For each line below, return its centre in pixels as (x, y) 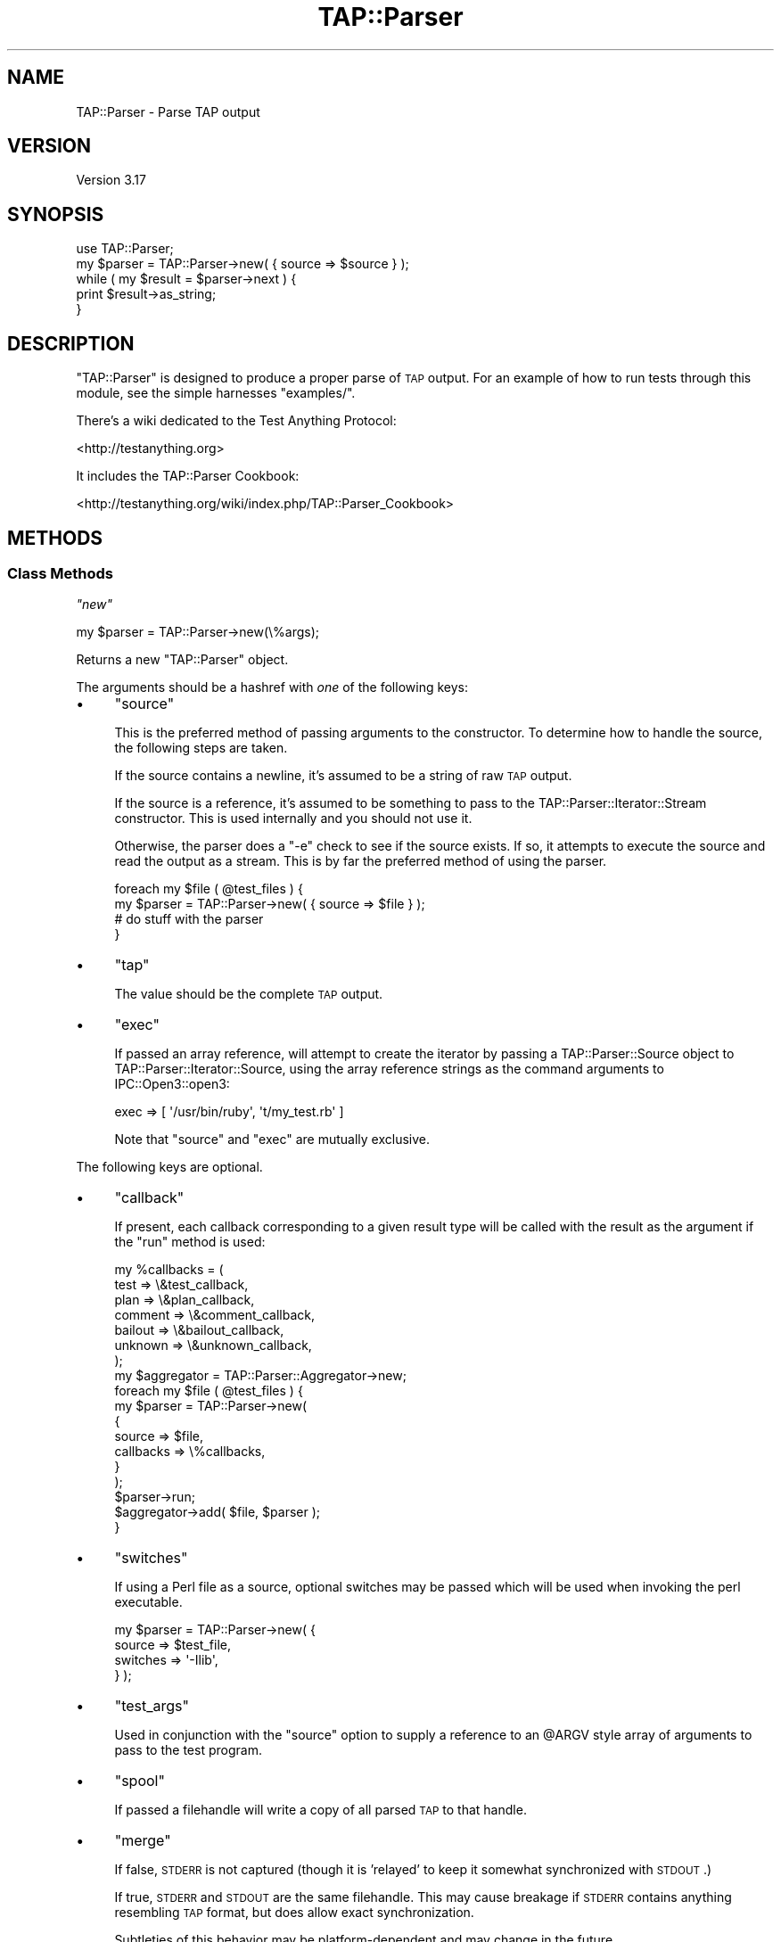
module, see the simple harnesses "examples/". (216, 393)
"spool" (140, 1781)
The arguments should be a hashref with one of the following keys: (272, 687)
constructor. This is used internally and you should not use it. (293, 819)
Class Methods (60, 573)
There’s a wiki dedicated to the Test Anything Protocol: (236, 421)
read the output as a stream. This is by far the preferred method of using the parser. (361, 861)
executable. (148, 1602)
